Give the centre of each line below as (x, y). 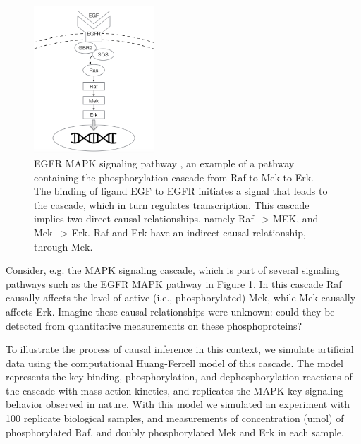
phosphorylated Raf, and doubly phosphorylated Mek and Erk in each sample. (175, 432)
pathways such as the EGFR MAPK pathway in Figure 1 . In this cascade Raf (174, 283)
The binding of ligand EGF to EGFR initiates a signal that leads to (181, 191)
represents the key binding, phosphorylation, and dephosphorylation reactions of (179, 377)
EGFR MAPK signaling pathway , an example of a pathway (164, 163)
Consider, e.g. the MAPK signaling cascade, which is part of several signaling (173, 270)
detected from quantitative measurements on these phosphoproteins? (154, 325)
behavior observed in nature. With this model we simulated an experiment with (178, 404)
